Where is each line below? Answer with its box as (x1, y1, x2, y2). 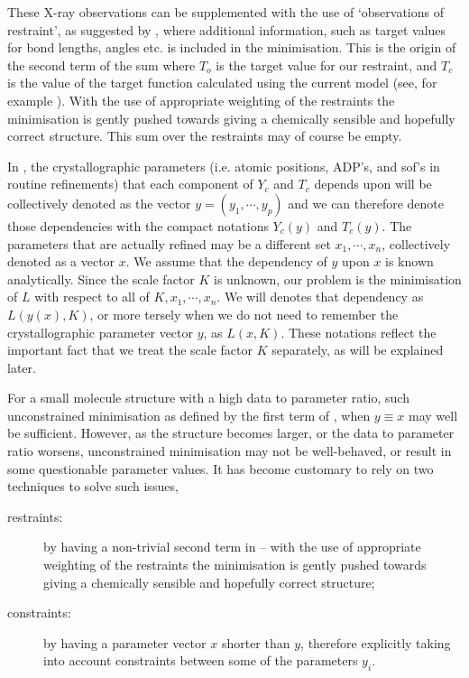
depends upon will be (314, 174, 432, 193)
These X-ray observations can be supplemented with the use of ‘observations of (7, 3, 445, 21)
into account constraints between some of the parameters (43, 651, 358, 670)
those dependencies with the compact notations (7, 216, 269, 235)
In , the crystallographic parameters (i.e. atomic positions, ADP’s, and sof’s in (7, 156, 440, 175)
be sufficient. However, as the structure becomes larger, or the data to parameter (7, 423, 455, 442)
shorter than (221, 633, 290, 652)
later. (7, 358, 36, 376)
